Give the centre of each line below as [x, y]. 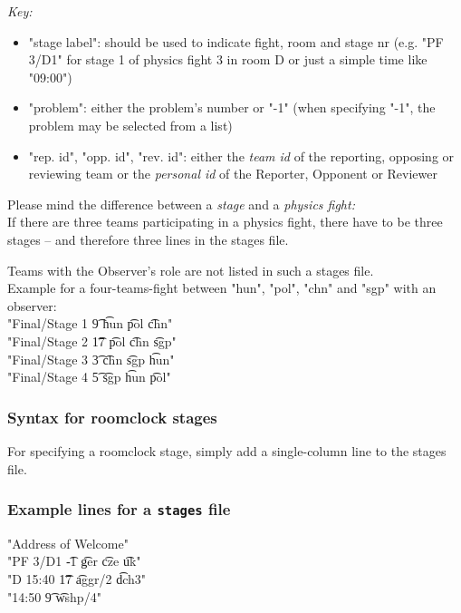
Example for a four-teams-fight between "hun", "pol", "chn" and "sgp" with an [222, 288]
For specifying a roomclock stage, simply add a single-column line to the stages [227, 450]
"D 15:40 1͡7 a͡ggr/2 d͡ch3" [77, 579]
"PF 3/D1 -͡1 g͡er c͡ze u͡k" [74, 561]
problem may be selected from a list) [130, 125]
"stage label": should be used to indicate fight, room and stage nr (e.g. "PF [236, 41]
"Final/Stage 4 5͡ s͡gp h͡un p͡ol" [89, 377]
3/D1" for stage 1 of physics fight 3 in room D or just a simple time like [228, 59]
